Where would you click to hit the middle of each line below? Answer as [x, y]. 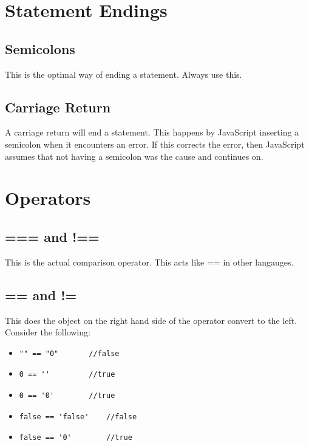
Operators [48, 198]
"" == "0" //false [69, 353]
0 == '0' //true [67, 395]
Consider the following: [48, 332]
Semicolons [40, 48]
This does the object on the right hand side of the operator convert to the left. [151, 320]
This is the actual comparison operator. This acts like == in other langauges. [149, 262]
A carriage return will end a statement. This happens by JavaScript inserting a [152, 132]
